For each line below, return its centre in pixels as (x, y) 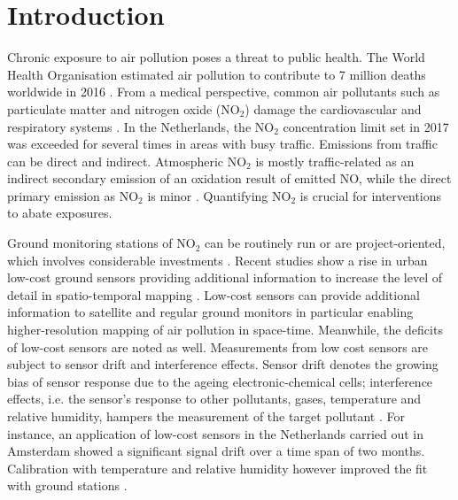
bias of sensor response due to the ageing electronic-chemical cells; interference (220, 381)
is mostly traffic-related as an (335, 161)
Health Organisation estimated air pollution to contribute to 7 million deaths (217, 74)
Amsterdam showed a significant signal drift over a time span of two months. (216, 451)
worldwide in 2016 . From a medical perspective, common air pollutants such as (224, 92)
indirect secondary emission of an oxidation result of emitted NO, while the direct (229, 178)
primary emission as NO (73, 195)
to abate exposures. (60, 213)
